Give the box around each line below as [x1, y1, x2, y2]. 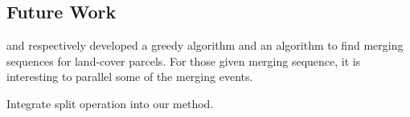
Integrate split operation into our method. [6, 95, 214, 111]
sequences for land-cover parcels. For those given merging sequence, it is [6, 52, 361, 69]
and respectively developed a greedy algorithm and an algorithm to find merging [6, 37, 404, 54]
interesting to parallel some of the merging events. [6, 68, 253, 85]
